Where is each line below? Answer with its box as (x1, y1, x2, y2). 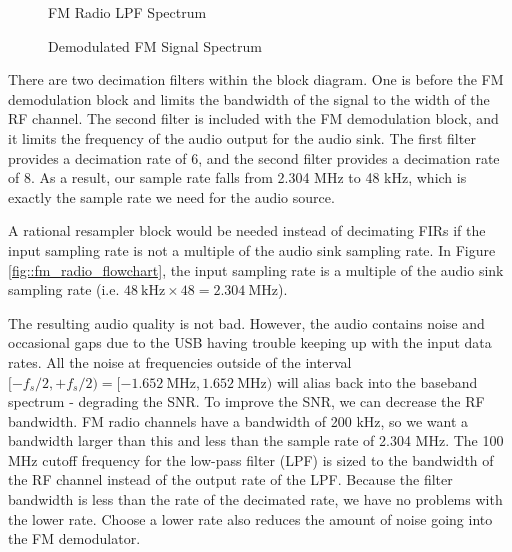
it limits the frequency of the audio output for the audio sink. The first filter (8, 127, 476, 148)
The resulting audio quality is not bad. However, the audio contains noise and (8, 312, 485, 333)
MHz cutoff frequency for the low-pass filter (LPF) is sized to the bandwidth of (8, 449, 494, 470)
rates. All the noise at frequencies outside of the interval (8, 351, 352, 372)
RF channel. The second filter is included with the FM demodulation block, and (8, 108, 499, 129)
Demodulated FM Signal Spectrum (48, 35, 262, 56)
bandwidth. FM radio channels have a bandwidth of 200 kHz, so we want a (8, 410, 469, 431)
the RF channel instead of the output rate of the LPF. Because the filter (8, 469, 453, 490)
